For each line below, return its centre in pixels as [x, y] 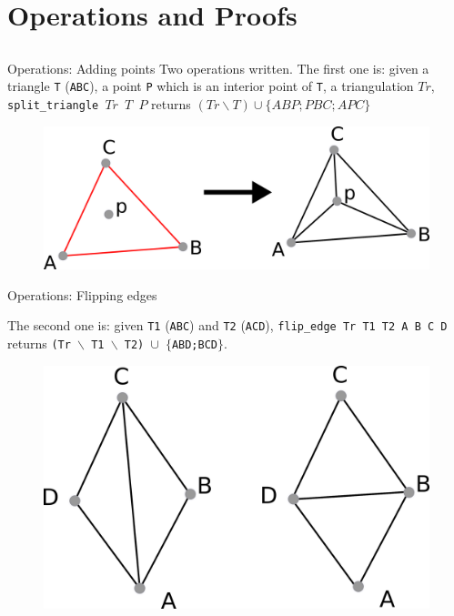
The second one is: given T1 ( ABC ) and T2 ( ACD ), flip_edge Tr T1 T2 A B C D [227, 325]
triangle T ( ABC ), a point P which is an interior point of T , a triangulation [211, 86]
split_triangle [53, 106]
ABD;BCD [195, 344]
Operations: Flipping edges [82, 294]
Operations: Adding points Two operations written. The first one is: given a [218, 68]
